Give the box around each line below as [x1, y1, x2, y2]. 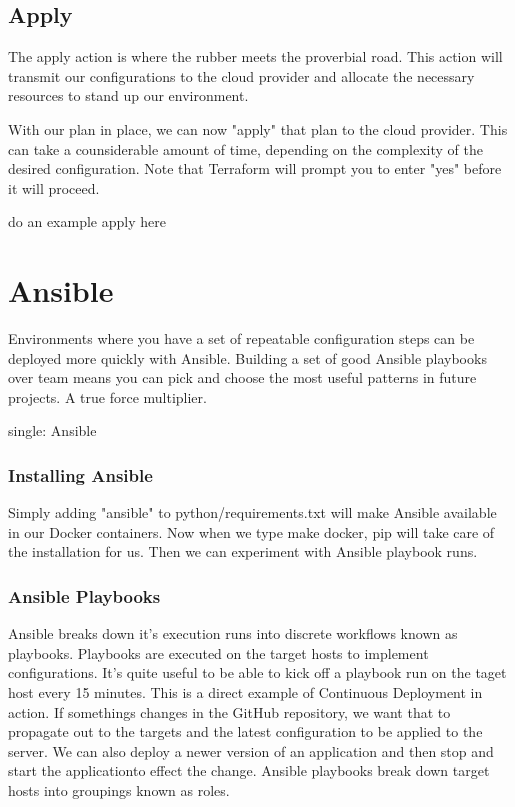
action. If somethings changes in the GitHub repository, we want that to [8, 701, 451, 722]
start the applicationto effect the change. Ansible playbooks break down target [8, 760, 490, 781]
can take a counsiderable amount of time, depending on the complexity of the [8, 138, 483, 159]
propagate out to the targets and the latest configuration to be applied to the [8, 721, 483, 742]
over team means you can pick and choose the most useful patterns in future [8, 367, 477, 388]
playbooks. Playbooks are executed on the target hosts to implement [8, 642, 429, 663]
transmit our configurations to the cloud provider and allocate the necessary [8, 65, 475, 86]
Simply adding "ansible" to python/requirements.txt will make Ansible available [8, 502, 497, 523]
